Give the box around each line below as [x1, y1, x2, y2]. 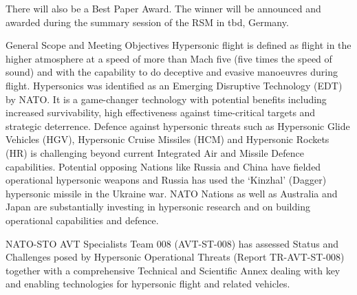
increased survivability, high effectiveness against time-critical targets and [6, 105, 316, 120]
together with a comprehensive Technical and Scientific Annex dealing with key [6, 263, 340, 277]
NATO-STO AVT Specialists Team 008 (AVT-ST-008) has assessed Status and [6, 236, 338, 250]
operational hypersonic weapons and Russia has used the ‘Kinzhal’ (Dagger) [6, 173, 327, 187]
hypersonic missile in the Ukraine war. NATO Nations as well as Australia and [6, 186, 338, 200]
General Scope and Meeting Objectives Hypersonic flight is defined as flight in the [6, 38, 351, 52]
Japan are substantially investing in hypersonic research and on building [6, 199, 310, 214]
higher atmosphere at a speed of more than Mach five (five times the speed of [6, 51, 332, 65]
